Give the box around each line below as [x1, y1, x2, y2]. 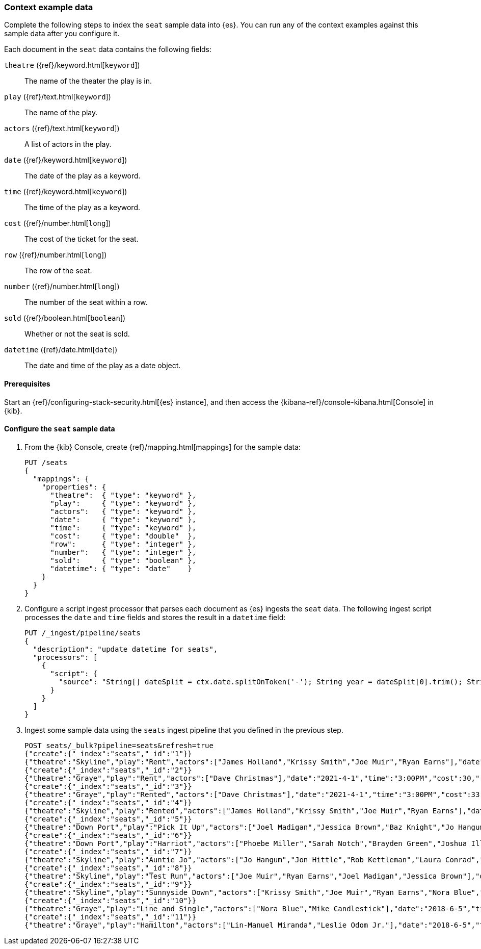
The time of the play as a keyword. [24, 203, 141, 212]
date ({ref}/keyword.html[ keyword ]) [4, 156, 127, 165]
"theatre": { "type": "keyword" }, [50, 491, 197, 499]
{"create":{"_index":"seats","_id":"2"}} [24, 765, 192, 774]
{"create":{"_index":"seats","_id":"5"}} [24, 814, 192, 823]
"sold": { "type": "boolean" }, [50, 556, 197, 565]
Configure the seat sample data [4, 424, 115, 433]
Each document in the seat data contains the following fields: [4, 45, 212, 54]
